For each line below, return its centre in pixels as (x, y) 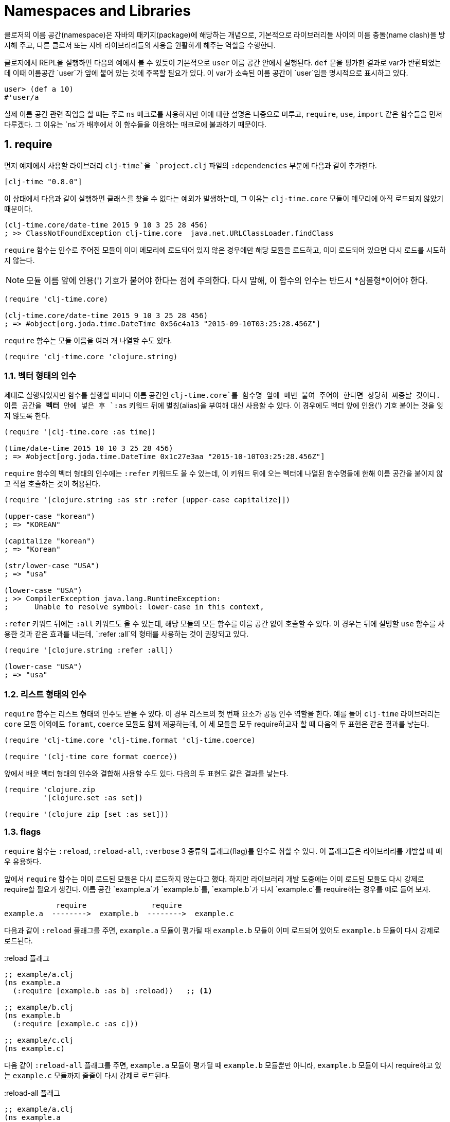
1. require (28, 145)
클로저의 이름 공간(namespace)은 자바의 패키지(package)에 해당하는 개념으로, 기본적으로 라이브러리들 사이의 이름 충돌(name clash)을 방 (225, 34)
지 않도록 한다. (27, 416)
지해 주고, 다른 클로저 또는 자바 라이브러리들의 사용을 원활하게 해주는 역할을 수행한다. (140, 45)
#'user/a (22, 97)
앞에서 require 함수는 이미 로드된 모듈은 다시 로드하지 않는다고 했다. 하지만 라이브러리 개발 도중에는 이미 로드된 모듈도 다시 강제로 (214, 879)
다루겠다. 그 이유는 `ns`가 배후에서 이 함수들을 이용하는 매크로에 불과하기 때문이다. (136, 124)
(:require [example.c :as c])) (76, 1023)
